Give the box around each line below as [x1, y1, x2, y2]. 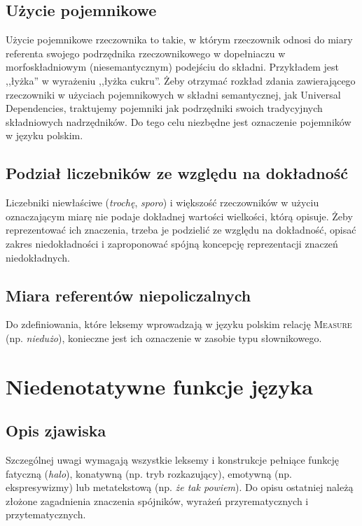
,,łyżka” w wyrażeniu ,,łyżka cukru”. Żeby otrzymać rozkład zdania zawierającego [6, 73, 356, 87]
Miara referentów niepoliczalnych [6, 284, 251, 306]
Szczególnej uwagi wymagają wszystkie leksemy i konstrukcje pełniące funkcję [6, 453, 339, 467]
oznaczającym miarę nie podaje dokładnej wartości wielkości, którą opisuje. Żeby [6, 208, 353, 223]
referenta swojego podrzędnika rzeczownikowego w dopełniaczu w [6, 45, 286, 60]
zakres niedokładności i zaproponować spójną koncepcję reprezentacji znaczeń [6, 236, 338, 250]
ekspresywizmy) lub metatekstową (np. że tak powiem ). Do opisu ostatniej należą [6, 480, 354, 495]
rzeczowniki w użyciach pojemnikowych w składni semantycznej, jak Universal [6, 87, 341, 101]
